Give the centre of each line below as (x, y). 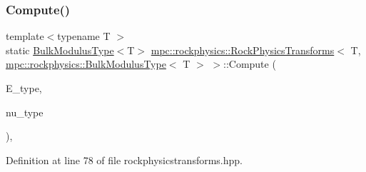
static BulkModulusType (60, 50)
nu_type (25, 112)
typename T (84, 36)
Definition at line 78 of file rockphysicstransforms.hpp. (124, 160)
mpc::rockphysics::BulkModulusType (86, 64)
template (25, 36)
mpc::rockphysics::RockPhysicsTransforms (243, 50)
